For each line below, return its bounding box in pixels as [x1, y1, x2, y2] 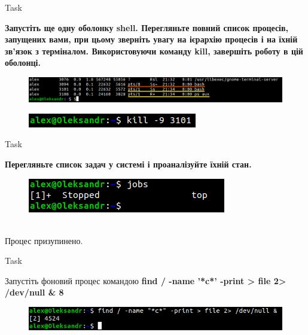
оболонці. [5, 56, 41, 69]
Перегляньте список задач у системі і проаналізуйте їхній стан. [5, 157, 252, 170]
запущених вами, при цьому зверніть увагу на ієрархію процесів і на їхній [5, 33, 298, 45]
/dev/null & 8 [5, 286, 64, 299]
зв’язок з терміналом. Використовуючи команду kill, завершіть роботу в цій [5, 44, 303, 57]
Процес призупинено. [5, 234, 83, 246]
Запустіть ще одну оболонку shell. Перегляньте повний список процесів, [5, 21, 289, 33]
